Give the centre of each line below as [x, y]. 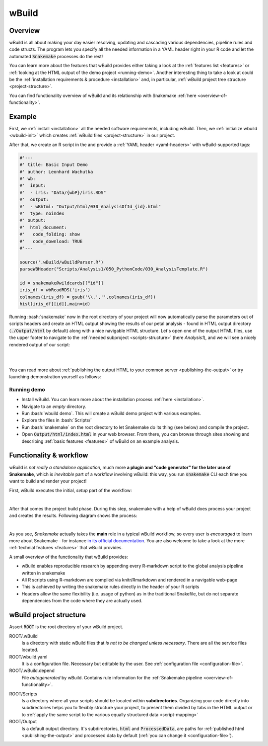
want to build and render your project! [48, 481]
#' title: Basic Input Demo [54, 165]
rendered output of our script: [40, 344]
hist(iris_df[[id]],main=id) [55, 304]
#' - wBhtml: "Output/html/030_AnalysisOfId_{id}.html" [90, 207]
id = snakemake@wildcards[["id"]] [62, 283]
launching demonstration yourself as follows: [55, 377]
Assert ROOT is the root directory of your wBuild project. [66, 627]
